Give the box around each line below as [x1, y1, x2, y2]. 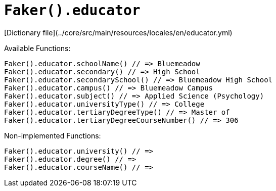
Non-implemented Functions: [4, 131, 101, 140]
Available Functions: [4, 43, 71, 53]
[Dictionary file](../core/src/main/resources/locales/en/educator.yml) [4, 28, 233, 37]
